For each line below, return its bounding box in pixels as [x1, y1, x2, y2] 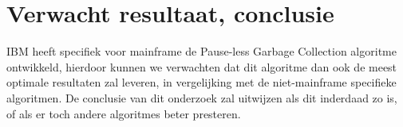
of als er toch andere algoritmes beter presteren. [6, 105, 241, 121]
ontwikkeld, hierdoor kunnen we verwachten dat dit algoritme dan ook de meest [6, 58, 397, 75]
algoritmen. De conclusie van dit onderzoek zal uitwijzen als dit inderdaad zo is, [6, 89, 397, 106]
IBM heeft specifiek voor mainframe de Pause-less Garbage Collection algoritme [6, 43, 397, 60]
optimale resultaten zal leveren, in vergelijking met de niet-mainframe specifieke [6, 74, 397, 90]
